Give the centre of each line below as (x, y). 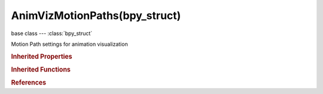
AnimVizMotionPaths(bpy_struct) (96, 15)
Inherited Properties (42, 57)
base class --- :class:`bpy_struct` (52, 33)
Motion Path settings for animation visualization (69, 44)
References (29, 83)
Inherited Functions (41, 70)
